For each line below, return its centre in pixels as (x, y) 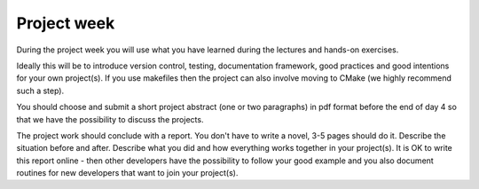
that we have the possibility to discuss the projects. (110, 119)
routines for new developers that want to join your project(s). (127, 173)
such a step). (40, 91)
